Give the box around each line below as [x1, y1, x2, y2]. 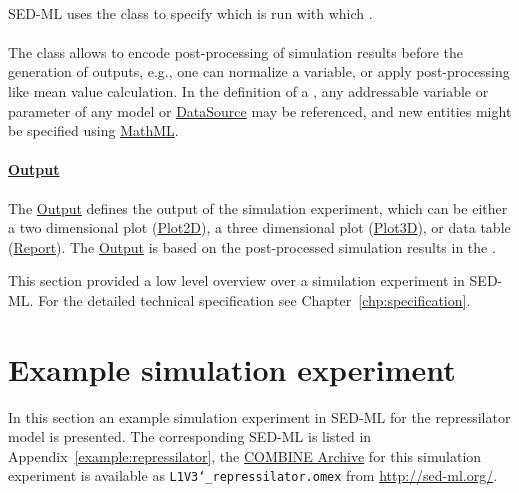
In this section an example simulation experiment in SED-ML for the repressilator [8, 406, 511, 427]
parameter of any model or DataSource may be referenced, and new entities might [8, 100, 512, 121]
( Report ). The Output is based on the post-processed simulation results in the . [8, 236, 496, 257]
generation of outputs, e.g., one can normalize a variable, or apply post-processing [8, 61, 510, 82]
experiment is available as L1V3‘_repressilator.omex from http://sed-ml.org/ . [8, 465, 498, 486]
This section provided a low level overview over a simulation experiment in [8, 270, 465, 291]
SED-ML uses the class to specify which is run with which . [8, 2, 373, 23]
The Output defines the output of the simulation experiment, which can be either [8, 197, 508, 218]
